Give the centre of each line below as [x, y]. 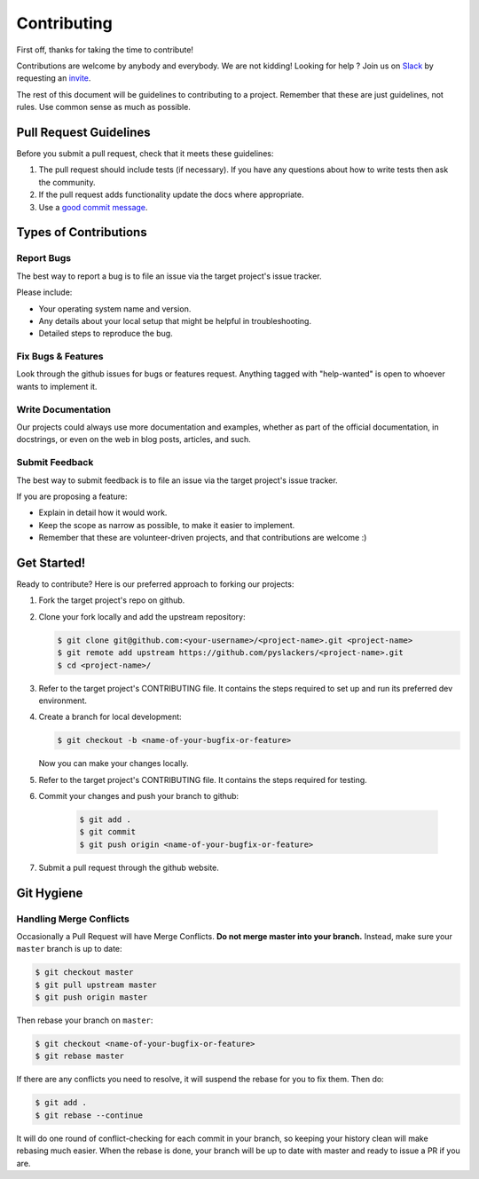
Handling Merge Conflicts [73, 919]
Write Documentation [63, 409]
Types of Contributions [82, 232]
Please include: [44, 292]
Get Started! [51, 562]
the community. [67, 182]
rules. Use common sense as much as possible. [103, 107]
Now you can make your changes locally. [114, 764]
